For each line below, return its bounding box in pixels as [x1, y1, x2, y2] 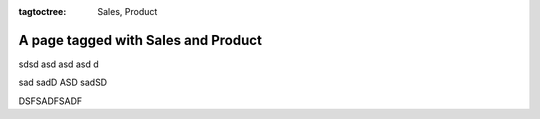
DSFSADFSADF [18, 95, 83, 107]
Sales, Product [97, 6, 158, 17]
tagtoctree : [18, 6, 67, 17]
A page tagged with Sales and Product [18, 31, 262, 49]
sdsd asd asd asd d [18, 58, 99, 70]
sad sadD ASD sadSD [18, 76, 108, 89]
